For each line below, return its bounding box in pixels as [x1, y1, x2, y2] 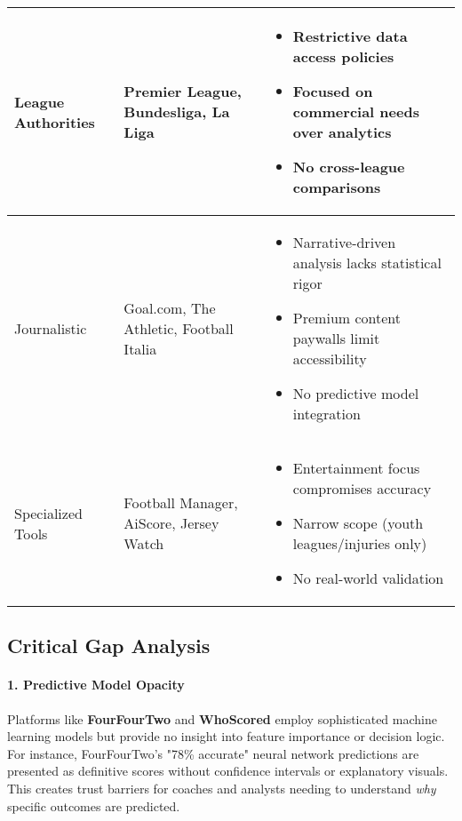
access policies [292, 46, 394, 67]
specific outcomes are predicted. [7, 796, 180, 815]
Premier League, [123, 81, 242, 101]
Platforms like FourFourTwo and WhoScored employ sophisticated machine [7, 709, 437, 728]
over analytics [292, 122, 392, 142]
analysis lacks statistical [292, 252, 442, 273]
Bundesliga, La [123, 101, 230, 122]
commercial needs [292, 101, 419, 122]
